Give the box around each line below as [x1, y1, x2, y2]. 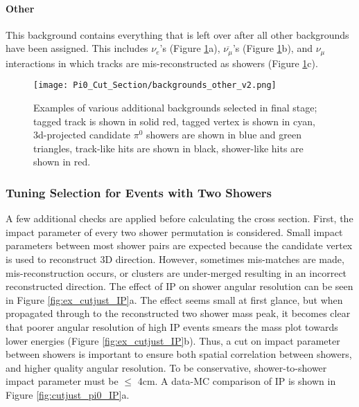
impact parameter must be [6, 374, 119, 388]
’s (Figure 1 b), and [232, 41, 313, 55]
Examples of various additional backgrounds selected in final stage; [33, 100, 317, 115]
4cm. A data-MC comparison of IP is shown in [137, 374, 336, 388]
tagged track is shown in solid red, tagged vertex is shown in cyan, [33, 114, 315, 128]
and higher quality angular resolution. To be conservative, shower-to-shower [6, 360, 327, 374]
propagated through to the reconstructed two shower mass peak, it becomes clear [6, 306, 351, 320]
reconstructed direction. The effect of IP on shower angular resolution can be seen [6, 279, 353, 293]
